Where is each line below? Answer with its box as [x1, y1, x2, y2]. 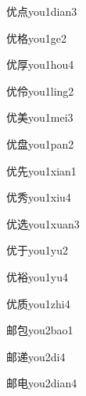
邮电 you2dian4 [6, 375, 77, 391]
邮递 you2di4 [6, 348, 66, 364]
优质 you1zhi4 [6, 295, 70, 311]
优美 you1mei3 [6, 109, 73, 126]
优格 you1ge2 [6, 29, 66, 46]
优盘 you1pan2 [6, 135, 74, 152]
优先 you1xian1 [6, 162, 77, 179]
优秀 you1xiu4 [6, 189, 71, 206]
